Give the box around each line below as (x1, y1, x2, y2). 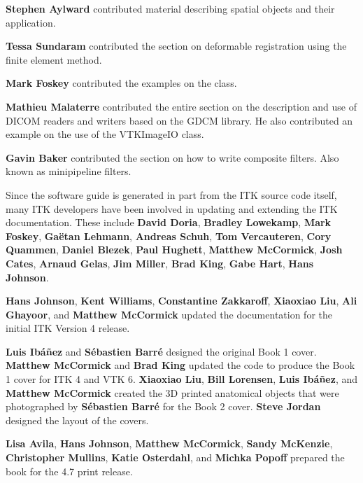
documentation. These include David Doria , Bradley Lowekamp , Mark (6, 215, 332, 230)
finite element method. (6, 52, 102, 66)
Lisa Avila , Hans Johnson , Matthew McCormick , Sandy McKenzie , (6, 436, 333, 451)
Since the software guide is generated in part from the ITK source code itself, (6, 187, 337, 202)
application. (6, 15, 56, 29)
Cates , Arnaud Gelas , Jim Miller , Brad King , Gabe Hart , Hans (6, 255, 314, 270)
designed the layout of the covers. (6, 412, 149, 427)
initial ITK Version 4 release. (6, 321, 130, 335)
